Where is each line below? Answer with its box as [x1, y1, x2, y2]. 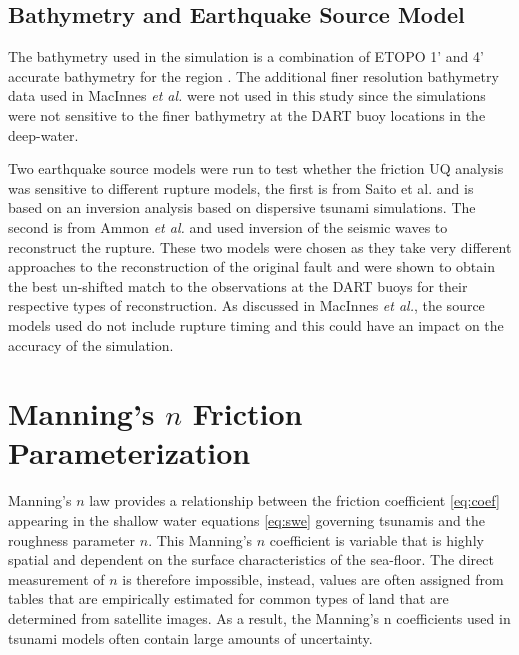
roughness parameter [8, 529, 136, 550]
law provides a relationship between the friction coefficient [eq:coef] [89, 490, 500, 511]
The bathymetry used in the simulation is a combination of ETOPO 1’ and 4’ [8, 46, 484, 67]
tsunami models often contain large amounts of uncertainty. [8, 627, 373, 648]
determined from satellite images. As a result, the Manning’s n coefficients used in [8, 607, 511, 628]
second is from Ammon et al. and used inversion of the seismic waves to [8, 216, 448, 237]
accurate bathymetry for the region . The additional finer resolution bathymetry [8, 65, 499, 86]
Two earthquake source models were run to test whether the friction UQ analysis [8, 158, 504, 179]
